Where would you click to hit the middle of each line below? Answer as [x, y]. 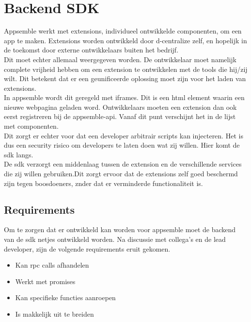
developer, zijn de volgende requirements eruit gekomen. [87, 248]
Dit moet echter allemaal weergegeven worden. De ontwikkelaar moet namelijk [120, 59]
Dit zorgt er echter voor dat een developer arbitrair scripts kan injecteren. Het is [124, 135]
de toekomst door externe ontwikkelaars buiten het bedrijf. [91, 50]
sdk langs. [19, 154]
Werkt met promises [45, 281]
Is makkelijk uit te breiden [55, 314]
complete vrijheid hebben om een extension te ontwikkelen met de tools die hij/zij [126, 69]
